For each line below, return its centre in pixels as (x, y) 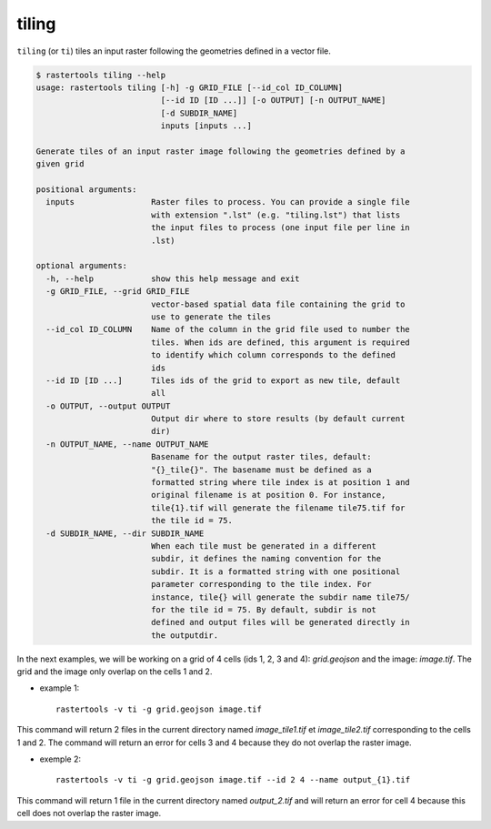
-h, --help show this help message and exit (173, 278)
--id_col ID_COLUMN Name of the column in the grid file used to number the (228, 329)
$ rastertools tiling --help (101, 75)
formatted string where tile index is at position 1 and (281, 483)
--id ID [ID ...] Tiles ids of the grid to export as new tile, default (223, 380)
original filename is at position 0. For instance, (268, 495)
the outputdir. (184, 635)
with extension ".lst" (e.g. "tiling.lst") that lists (276, 215)
